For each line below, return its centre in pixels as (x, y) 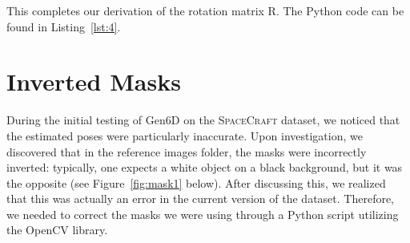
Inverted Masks (94, 81)
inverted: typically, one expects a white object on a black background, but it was (205, 167)
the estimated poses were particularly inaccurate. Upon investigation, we (185, 135)
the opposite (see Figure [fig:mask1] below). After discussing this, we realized (196, 182)
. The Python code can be (340, 10)
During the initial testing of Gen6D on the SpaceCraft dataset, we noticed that (203, 120)
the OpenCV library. (57, 230)
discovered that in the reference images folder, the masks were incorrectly (187, 151)
